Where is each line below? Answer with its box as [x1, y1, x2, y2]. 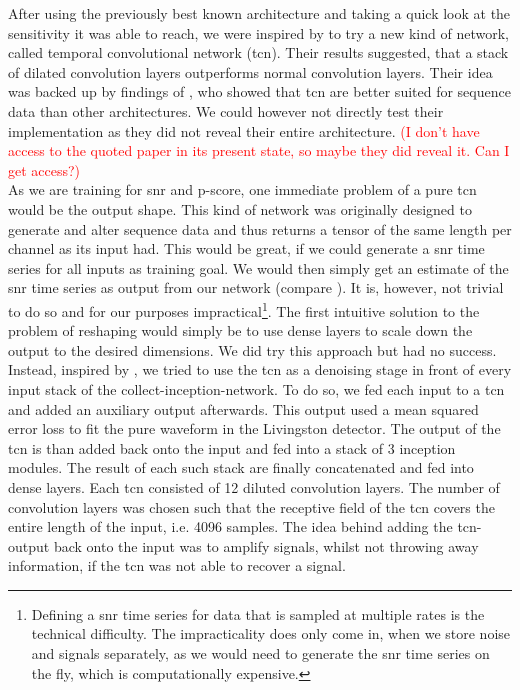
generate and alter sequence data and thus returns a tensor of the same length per [8, 218, 512, 239]
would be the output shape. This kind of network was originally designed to [8, 198, 472, 219]
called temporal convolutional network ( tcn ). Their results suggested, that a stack [8, 42, 509, 63]
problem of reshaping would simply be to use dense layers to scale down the [8, 320, 473, 341]
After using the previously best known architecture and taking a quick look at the [8, 3, 511, 23]
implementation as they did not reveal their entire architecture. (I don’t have [8, 120, 480, 141]
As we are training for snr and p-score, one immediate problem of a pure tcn [8, 179, 477, 200]
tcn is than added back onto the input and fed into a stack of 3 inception [8, 437, 456, 458]
